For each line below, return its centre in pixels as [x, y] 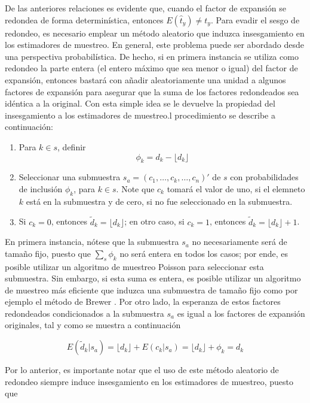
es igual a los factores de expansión [241, 313]
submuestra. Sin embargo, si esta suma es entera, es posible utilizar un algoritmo [153, 278]
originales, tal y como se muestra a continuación [93, 325]
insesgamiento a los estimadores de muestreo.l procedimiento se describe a [140, 115]
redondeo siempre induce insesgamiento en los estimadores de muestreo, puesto [149, 381]
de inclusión [41, 188]
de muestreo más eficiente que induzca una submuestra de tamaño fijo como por [151, 290]
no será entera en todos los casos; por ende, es [204, 253]
